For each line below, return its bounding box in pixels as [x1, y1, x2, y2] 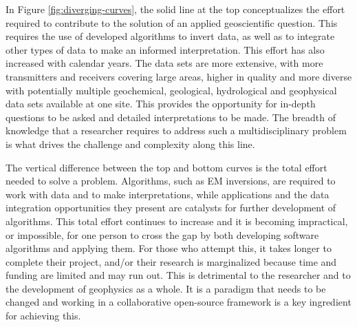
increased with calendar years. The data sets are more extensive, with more [6, 56, 323, 70]
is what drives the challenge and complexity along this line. [6, 136, 255, 151]
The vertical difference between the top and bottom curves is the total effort [6, 160, 327, 174]
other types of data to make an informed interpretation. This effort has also [6, 42, 325, 56]
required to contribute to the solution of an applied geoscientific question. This [6, 15, 338, 30]
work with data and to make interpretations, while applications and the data [6, 187, 329, 201]
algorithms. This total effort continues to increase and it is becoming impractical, [6, 213, 348, 228]
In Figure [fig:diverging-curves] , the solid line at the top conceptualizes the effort [6, 2, 345, 16]
